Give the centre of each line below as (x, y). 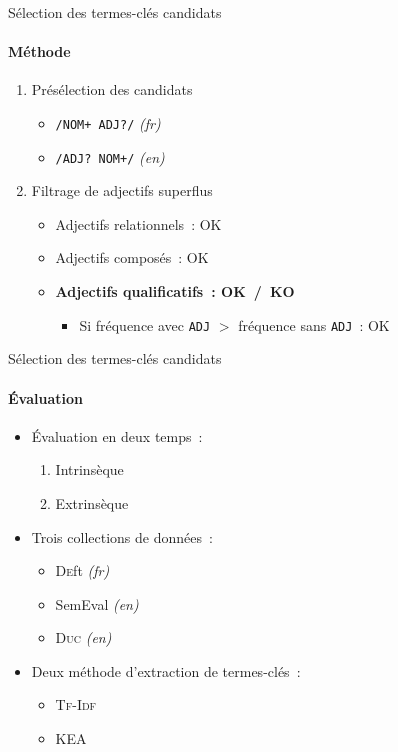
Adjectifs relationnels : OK (138, 223)
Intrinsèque (89, 469)
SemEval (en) (97, 603)
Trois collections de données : (122, 536)
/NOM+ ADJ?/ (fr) (108, 122)
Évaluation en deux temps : (117, 435)
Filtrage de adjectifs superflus (122, 190)
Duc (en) (83, 637)
